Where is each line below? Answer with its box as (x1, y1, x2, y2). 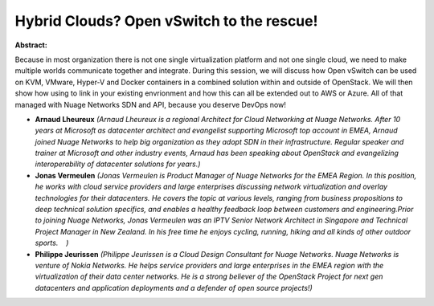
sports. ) (35, 238, 69, 248)
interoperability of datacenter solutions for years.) (35, 159, 201, 169)
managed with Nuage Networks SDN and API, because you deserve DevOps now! (14, 100, 287, 109)
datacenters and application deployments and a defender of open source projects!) (35, 283, 313, 292)
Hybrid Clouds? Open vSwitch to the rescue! (14, 12, 318, 30)
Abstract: (14, 40, 47, 50)
